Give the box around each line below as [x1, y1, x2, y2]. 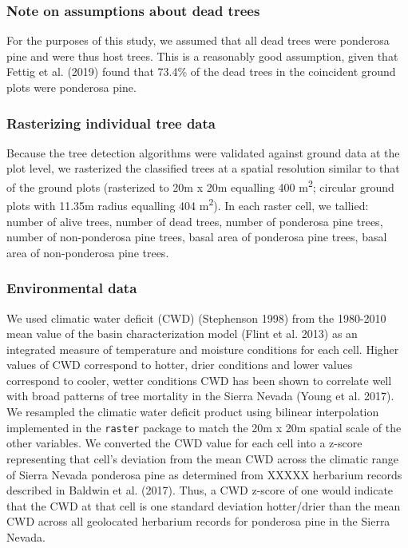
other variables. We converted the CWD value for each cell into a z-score [6, 435, 362, 451]
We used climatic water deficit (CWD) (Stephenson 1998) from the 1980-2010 [6, 309, 386, 326]
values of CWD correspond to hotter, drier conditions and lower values [6, 356, 353, 373]
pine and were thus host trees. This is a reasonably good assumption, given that [6, 47, 398, 64]
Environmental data [6, 278, 137, 298]
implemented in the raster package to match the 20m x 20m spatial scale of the [6, 419, 402, 435]
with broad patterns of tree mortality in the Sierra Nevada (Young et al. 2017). [6, 387, 394, 404]
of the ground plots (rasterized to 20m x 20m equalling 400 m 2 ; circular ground [6, 177, 394, 195]
